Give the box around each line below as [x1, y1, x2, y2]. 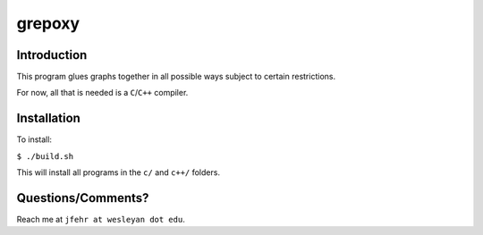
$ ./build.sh [16, 151, 74, 161]
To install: [16, 134, 53, 145]
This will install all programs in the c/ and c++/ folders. [16, 167, 221, 178]
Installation [16, 111, 80, 126]
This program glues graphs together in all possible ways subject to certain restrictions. [16, 71, 335, 82]
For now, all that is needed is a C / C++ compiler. [16, 88, 189, 98]
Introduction [16, 47, 88, 63]
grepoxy [16, 13, 80, 33]
